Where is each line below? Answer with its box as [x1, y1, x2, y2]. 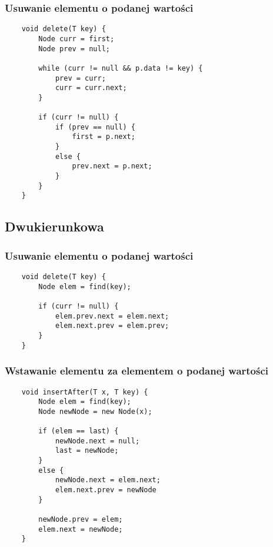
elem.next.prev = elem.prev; [55, 321, 169, 330]
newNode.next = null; [55, 436, 140, 445]
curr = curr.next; [55, 84, 127, 92]
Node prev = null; [38, 44, 110, 53]
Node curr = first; [38, 34, 115, 43]
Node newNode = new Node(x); [38, 407, 152, 416]
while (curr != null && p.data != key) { [38, 64, 203, 72]
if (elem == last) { [38, 427, 119, 436]
